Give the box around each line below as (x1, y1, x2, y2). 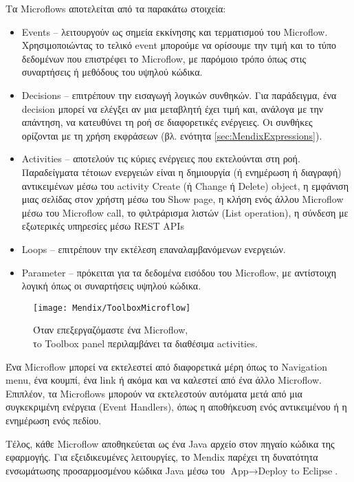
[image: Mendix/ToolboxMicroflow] (33, 303, 191, 313)
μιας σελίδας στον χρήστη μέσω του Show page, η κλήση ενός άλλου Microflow (21, 192, 344, 206)
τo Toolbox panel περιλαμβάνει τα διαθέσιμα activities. (33, 336, 258, 350)
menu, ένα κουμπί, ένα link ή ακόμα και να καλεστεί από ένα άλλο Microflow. (5, 373, 322, 387)
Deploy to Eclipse (258, 466, 333, 476)
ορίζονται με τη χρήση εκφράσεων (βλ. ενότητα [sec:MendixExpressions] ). (21, 128, 322, 142)
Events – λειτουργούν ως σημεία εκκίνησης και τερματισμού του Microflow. (21, 24, 328, 39)
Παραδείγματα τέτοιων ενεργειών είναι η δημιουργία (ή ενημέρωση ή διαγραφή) (21, 164, 342, 179)
